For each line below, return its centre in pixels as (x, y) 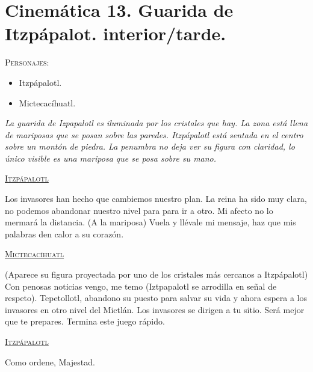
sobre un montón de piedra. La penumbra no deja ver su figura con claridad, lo (150, 146)
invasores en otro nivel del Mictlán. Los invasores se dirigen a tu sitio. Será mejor (155, 309)
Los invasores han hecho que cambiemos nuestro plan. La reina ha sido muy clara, (156, 199)
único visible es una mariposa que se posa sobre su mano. (111, 158)
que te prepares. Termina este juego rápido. (85, 321)
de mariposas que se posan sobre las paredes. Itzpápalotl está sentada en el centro (154, 134)
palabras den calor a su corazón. (64, 233)
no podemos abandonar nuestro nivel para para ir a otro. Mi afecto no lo (139, 210)
